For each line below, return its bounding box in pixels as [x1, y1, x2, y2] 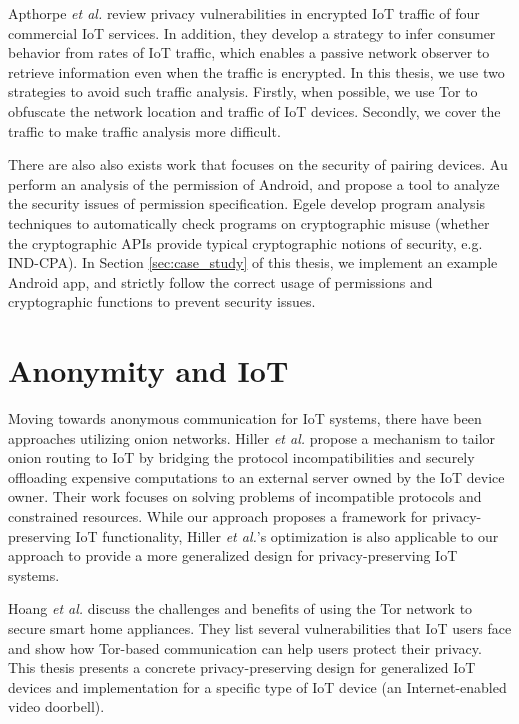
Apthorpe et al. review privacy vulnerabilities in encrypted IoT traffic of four [8, 3, 480, 23]
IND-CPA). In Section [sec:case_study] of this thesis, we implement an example [8, 252, 498, 273]
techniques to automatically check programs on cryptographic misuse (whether [8, 212, 490, 233]
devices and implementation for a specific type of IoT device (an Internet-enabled [8, 676, 507, 697]
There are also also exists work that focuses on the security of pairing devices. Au [8, 154, 508, 175]
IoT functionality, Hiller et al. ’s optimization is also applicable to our [75, 525, 499, 546]
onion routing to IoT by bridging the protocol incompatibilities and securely [8, 447, 475, 468]
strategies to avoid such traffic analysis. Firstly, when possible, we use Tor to [8, 81, 478, 102]
